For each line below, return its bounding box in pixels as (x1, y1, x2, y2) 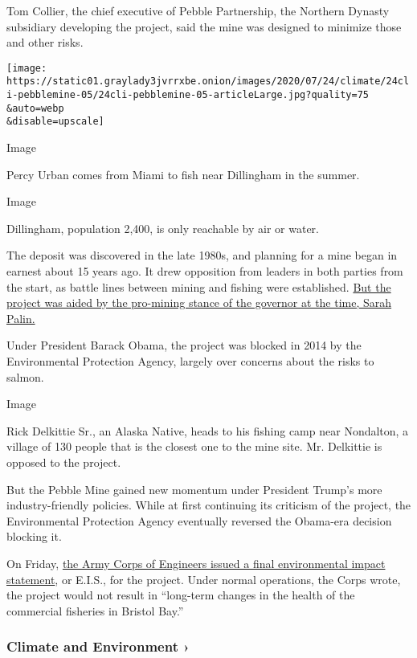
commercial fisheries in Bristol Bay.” (6, 602, 184, 619)
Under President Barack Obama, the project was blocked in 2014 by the (6, 337, 362, 354)
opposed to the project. (6, 453, 121, 470)
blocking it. (6, 528, 62, 545)
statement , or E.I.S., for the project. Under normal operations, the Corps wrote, (6, 570, 401, 587)
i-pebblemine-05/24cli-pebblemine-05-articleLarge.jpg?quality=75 (6, 89, 370, 101)
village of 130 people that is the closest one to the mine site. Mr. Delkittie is (6, 438, 382, 455)
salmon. (6, 368, 44, 385)
